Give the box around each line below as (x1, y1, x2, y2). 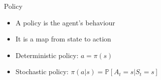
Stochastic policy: (15, 66, 69, 77)
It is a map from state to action (15, 34, 111, 44)
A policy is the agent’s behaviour (15, 17, 115, 27)
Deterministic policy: (15, 50, 79, 60)
